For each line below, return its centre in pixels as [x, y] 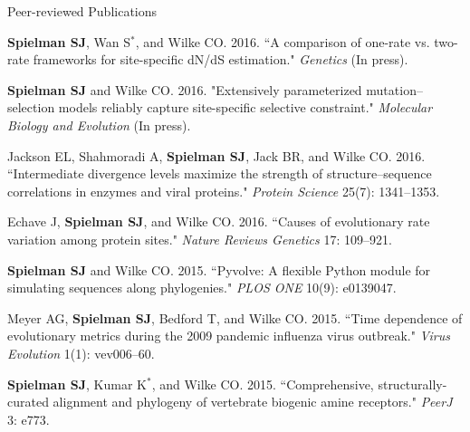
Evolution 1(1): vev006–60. [81, 353]
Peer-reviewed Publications [82, 11]
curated [28, 402]
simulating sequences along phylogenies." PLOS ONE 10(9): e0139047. [202, 288]
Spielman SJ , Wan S [69, 41]
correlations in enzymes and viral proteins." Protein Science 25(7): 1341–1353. [224, 191]
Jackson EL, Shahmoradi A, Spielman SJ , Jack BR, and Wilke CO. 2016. [216, 155]
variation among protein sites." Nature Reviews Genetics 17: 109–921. [200, 239]
